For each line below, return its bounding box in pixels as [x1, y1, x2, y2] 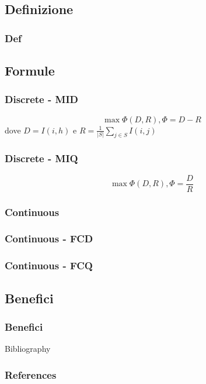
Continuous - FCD [5, 231, 93, 246]
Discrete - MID [5, 92, 78, 107]
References [5, 367, 57, 382]
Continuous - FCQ [5, 258, 93, 273]
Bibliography [5, 342, 51, 355]
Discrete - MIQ [5, 151, 78, 166]
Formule [5, 61, 55, 80]
